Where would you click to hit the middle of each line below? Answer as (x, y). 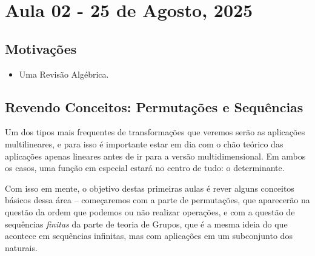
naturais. (21, 247)
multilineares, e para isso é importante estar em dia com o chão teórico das (144, 143)
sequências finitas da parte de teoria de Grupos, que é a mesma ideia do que (146, 224)
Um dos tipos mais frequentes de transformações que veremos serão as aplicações (155, 132)
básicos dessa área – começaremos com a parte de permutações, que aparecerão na (157, 200)
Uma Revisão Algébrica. (64, 74)
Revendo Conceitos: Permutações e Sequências (154, 106)
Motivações (41, 48)
